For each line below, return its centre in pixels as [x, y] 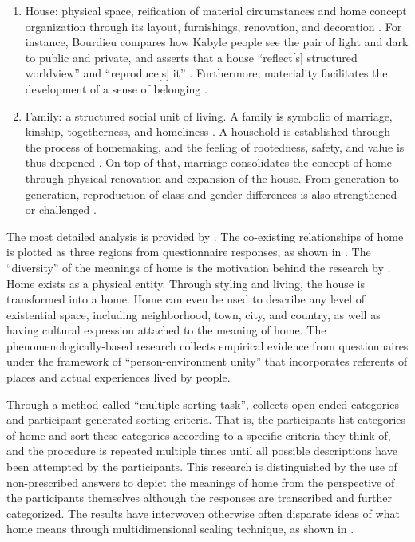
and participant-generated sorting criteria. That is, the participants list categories [206, 419]
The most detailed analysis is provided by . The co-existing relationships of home [205, 236]
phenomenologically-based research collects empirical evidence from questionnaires [207, 345]
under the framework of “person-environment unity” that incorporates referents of [207, 361]
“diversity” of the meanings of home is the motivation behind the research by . [199, 267]
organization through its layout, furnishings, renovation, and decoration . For [213, 26]
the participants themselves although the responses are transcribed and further [200, 498]
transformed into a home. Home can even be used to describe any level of [186, 299]
